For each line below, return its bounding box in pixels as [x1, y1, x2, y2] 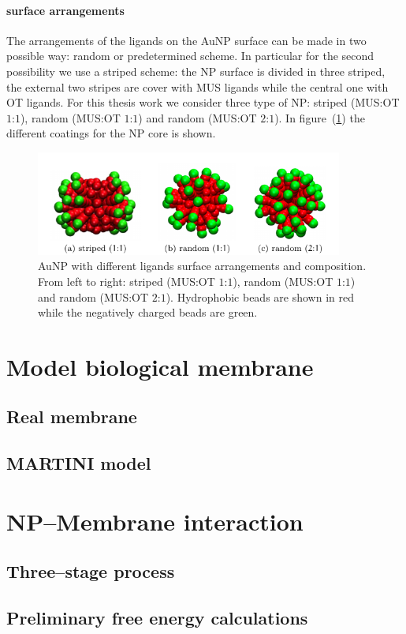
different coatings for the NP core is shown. [6, 125, 216, 141]
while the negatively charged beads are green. [38, 304, 258, 321]
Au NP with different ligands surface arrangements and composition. [38, 257, 367, 274]
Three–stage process [6, 559, 175, 583]
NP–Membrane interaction [6, 505, 304, 537]
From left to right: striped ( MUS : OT [38, 272, 215, 289]
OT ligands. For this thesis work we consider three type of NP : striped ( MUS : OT [6, 94, 400, 111]
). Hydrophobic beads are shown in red [166, 288, 354, 305]
